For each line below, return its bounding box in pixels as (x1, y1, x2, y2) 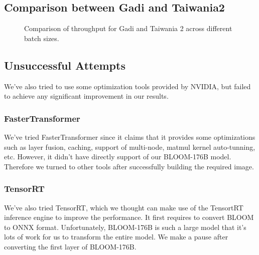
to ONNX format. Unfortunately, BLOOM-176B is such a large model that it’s (4, 221, 246, 232)
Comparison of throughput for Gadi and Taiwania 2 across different (24, 23, 232, 34)
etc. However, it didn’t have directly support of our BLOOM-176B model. (4, 151, 231, 162)
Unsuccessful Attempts (4, 57, 125, 73)
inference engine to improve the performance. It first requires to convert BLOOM (4, 212, 254, 222)
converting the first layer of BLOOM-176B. (4, 241, 137, 251)
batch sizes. (24, 33, 59, 43)
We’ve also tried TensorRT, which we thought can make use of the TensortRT (4, 202, 243, 212)
